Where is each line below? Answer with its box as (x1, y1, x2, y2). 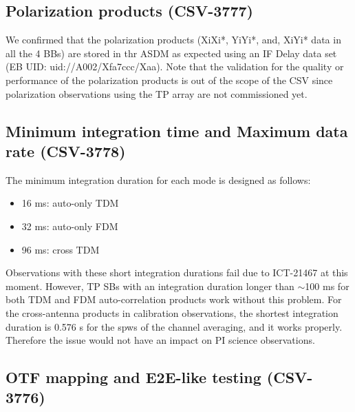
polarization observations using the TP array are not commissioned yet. (6, 86, 308, 101)
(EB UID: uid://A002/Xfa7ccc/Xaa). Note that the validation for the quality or (6, 59, 344, 74)
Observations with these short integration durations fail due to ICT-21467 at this (6, 265, 348, 280)
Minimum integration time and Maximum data (6, 120, 348, 141)
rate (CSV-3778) (6, 140, 126, 161)
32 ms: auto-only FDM (21, 218, 118, 233)
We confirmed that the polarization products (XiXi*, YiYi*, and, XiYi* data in (6, 32, 341, 47)
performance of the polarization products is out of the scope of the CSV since (6, 72, 333, 87)
